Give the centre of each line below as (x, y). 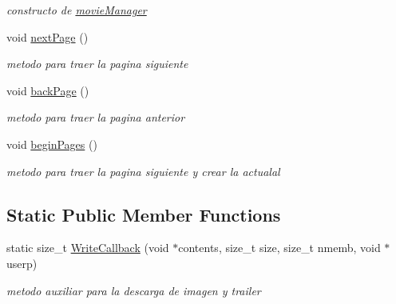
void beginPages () (52, 144)
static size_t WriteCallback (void (88, 248)
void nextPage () (48, 36)
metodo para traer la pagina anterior (96, 117)
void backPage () (48, 90)
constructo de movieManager (77, 10)
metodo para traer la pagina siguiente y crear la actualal (143, 171)
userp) (22, 263)
